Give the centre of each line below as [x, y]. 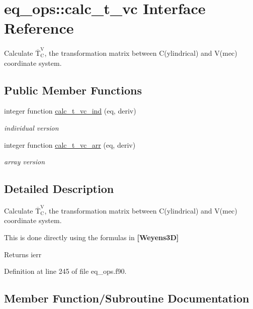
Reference [39, 28]
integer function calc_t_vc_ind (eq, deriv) [70, 111]
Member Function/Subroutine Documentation [127, 298]
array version [25, 162]
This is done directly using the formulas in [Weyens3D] [92, 237]
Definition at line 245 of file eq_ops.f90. [65, 271]
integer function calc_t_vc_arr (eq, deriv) [70, 144]
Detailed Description [59, 189]
